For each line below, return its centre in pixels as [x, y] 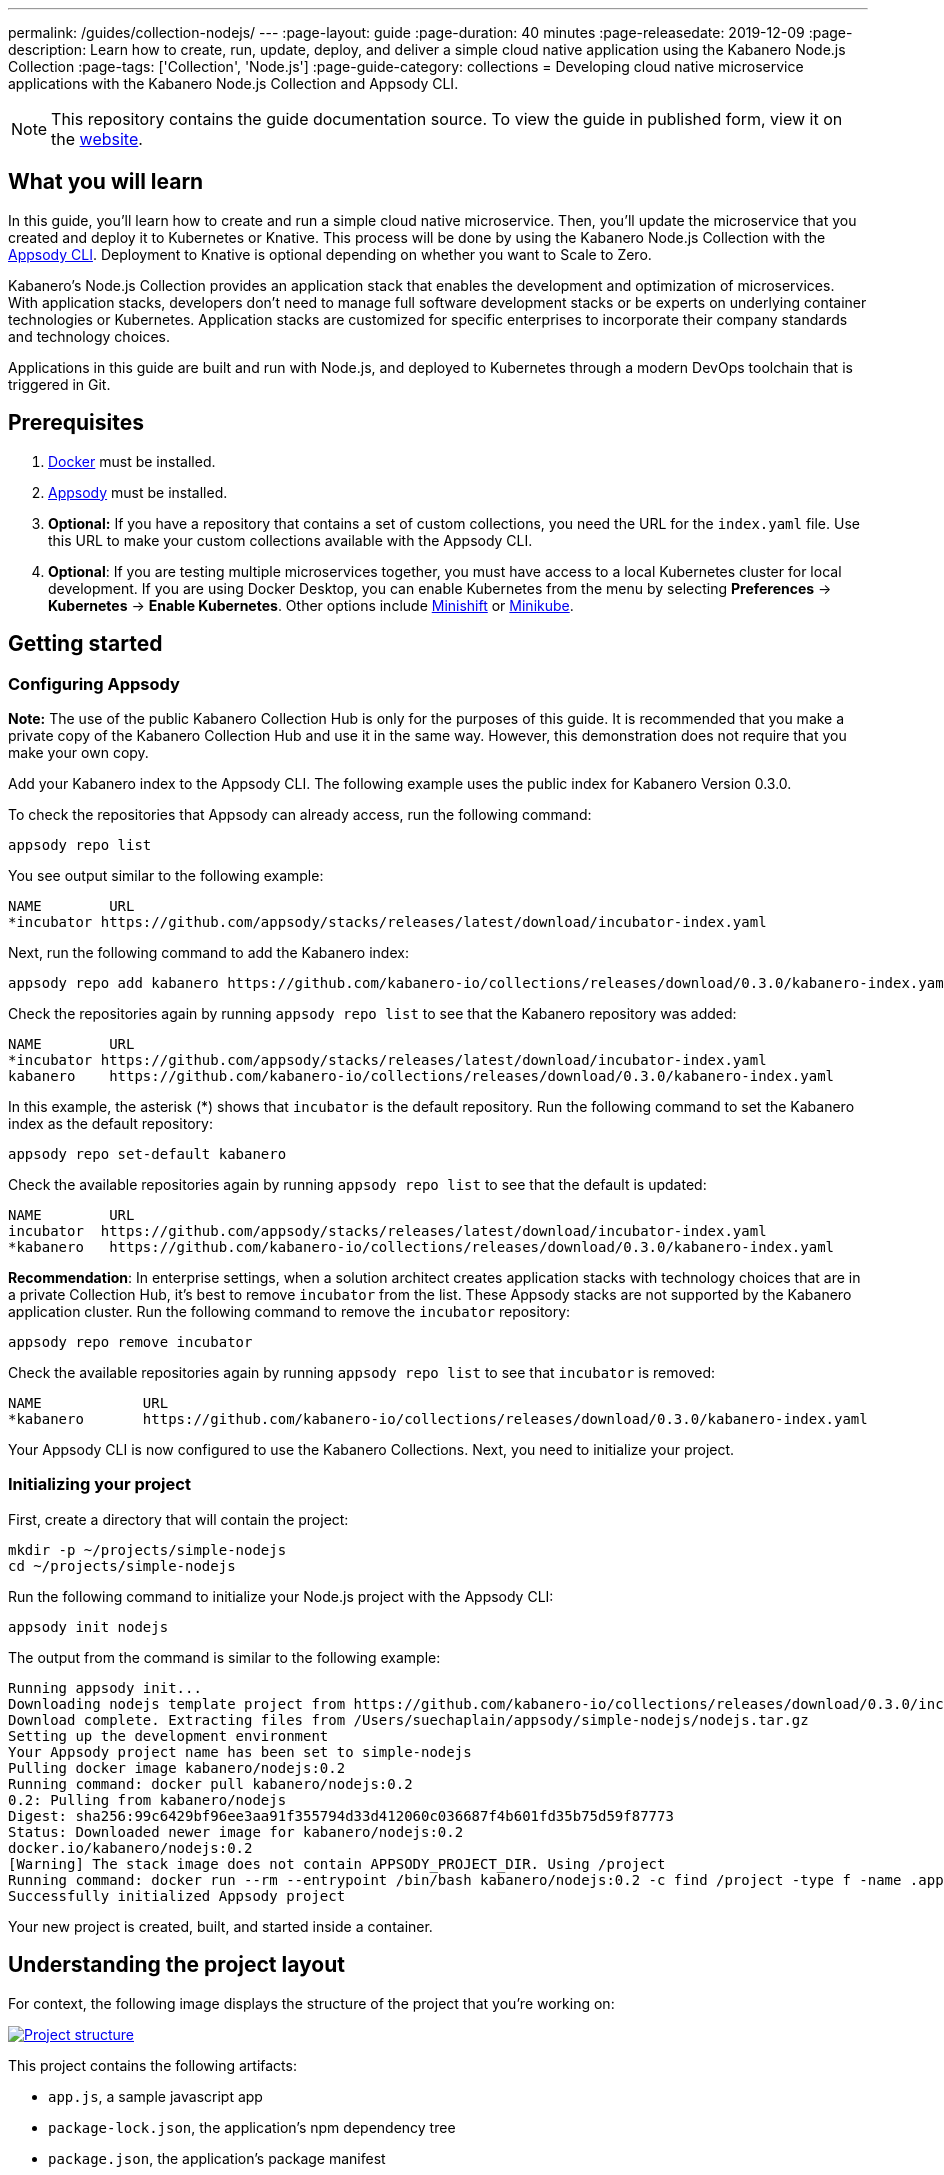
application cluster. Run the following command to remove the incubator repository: [289, 1311]
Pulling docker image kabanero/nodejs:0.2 [177, 1767]
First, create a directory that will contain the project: [178, 1519]
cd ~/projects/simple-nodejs [122, 1565]
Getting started [85, 644]
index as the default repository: [110, 1123]
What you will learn [106, 182]
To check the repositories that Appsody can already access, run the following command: [300, 814]
